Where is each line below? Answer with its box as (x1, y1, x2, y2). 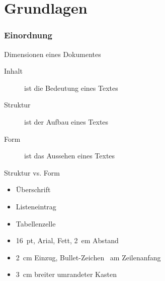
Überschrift (16, 184, 51, 195)
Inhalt (4, 66, 23, 76)
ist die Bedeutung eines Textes (24, 82, 118, 93)
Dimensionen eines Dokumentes (4, 48, 101, 59)
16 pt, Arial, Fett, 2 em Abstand (16, 235, 119, 246)
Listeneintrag (16, 201, 56, 211)
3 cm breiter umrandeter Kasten (16, 269, 117, 279)
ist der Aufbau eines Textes (24, 116, 109, 127)
